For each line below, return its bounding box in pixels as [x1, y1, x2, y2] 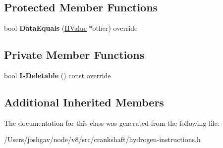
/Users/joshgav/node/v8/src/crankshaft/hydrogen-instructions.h [4, 134, 201, 145]
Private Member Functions [4, 47, 145, 62]
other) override [92, 23, 138, 33]
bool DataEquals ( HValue [4, 23, 87, 33]
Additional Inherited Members [4, 94, 164, 109]
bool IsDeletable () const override [4, 70, 111, 80]
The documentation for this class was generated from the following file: [4, 117, 220, 128]
